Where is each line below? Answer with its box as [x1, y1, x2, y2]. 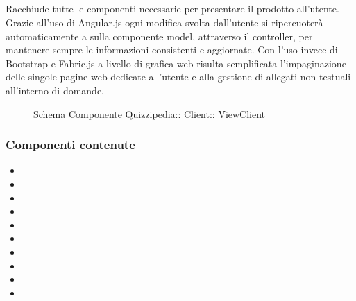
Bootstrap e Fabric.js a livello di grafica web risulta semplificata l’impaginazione [6, 55, 346, 70]
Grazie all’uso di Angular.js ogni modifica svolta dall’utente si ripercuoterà [6, 15, 323, 29]
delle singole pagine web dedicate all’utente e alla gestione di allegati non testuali [6, 69, 351, 84]
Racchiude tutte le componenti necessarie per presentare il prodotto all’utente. [6, 1, 339, 16]
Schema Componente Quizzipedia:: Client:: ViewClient [33, 106, 266, 121]
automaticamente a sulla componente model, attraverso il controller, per [6, 28, 313, 43]
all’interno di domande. [6, 83, 105, 97]
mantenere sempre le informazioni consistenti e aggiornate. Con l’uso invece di [6, 42, 338, 57]
